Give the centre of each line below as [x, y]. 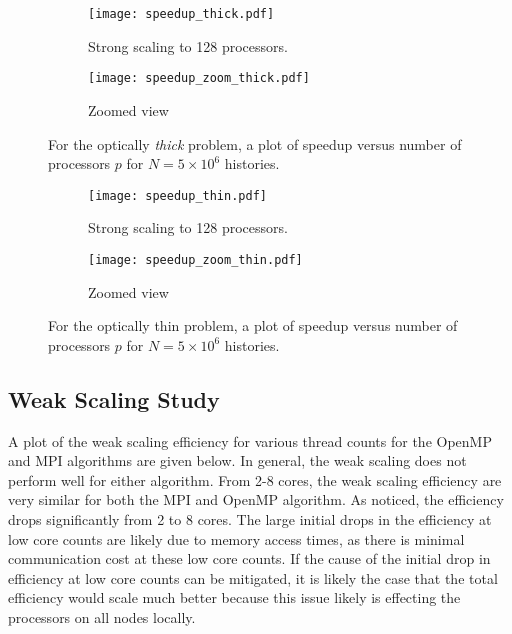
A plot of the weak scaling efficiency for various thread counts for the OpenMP [250, 440]
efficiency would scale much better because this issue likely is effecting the [234, 597]
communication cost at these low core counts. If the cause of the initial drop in [249, 558]
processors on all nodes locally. [102, 616]
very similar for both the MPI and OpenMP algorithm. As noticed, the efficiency [256, 499]
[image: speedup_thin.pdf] [177, 195]
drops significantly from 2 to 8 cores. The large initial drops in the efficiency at [250, 518]
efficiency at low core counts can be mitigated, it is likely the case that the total [253, 577]
